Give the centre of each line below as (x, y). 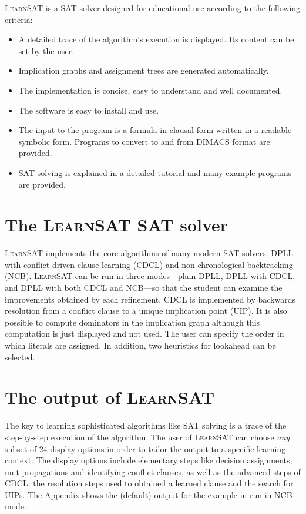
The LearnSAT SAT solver (117, 225)
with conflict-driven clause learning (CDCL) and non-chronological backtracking (149, 264)
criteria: (19, 19)
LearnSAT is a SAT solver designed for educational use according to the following (153, 8)
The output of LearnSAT (110, 397)
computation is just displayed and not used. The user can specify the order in (144, 334)
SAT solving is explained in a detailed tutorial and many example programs (155, 172)
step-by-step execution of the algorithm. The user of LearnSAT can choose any (147, 437)
